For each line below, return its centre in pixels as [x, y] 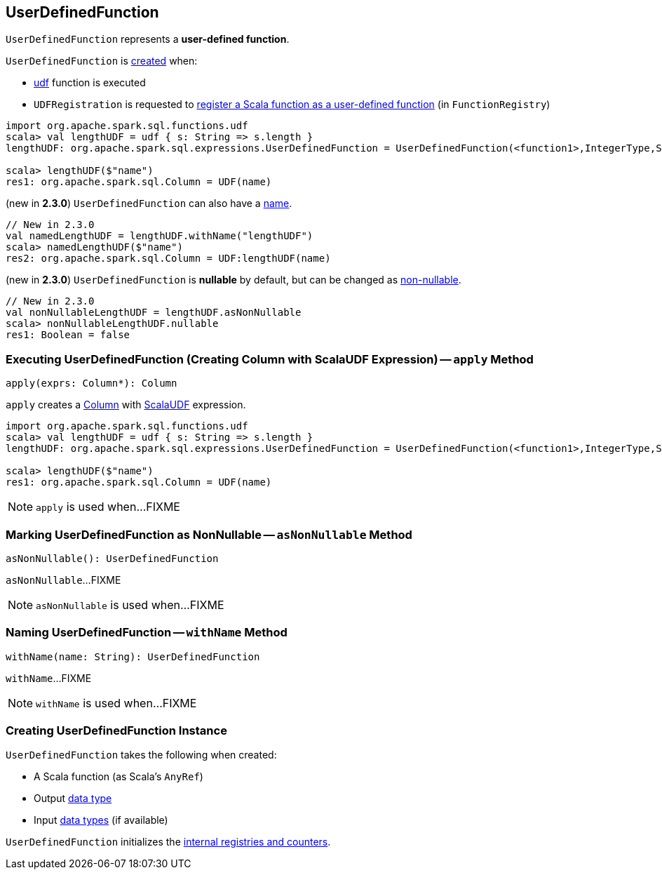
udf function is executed [90, 83]
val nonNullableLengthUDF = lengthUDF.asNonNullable [154, 313]
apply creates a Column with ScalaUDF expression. [126, 405]
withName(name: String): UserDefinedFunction [133, 656]
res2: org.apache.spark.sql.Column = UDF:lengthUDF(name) [168, 259]
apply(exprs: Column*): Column [92, 383]
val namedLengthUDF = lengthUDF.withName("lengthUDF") [160, 236]
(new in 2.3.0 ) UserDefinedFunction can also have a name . [149, 203]
